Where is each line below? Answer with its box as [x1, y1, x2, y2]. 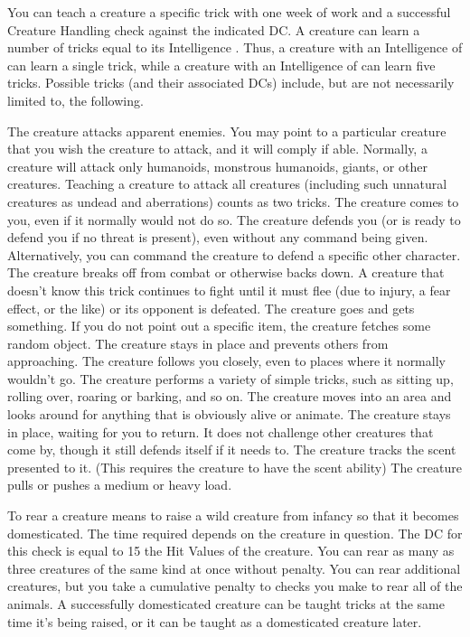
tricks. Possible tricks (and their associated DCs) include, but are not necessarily [7, 73, 455, 92]
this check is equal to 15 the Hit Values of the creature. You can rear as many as [7, 541, 455, 560]
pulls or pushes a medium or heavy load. [7, 475, 232, 494]
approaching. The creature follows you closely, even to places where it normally [7, 351, 446, 370]
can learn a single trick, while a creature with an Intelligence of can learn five [7, 55, 436, 74]
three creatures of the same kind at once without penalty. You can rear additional [7, 558, 461, 577]
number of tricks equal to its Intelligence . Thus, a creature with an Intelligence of [7, 38, 463, 57]
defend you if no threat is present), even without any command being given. [7, 228, 428, 247]
